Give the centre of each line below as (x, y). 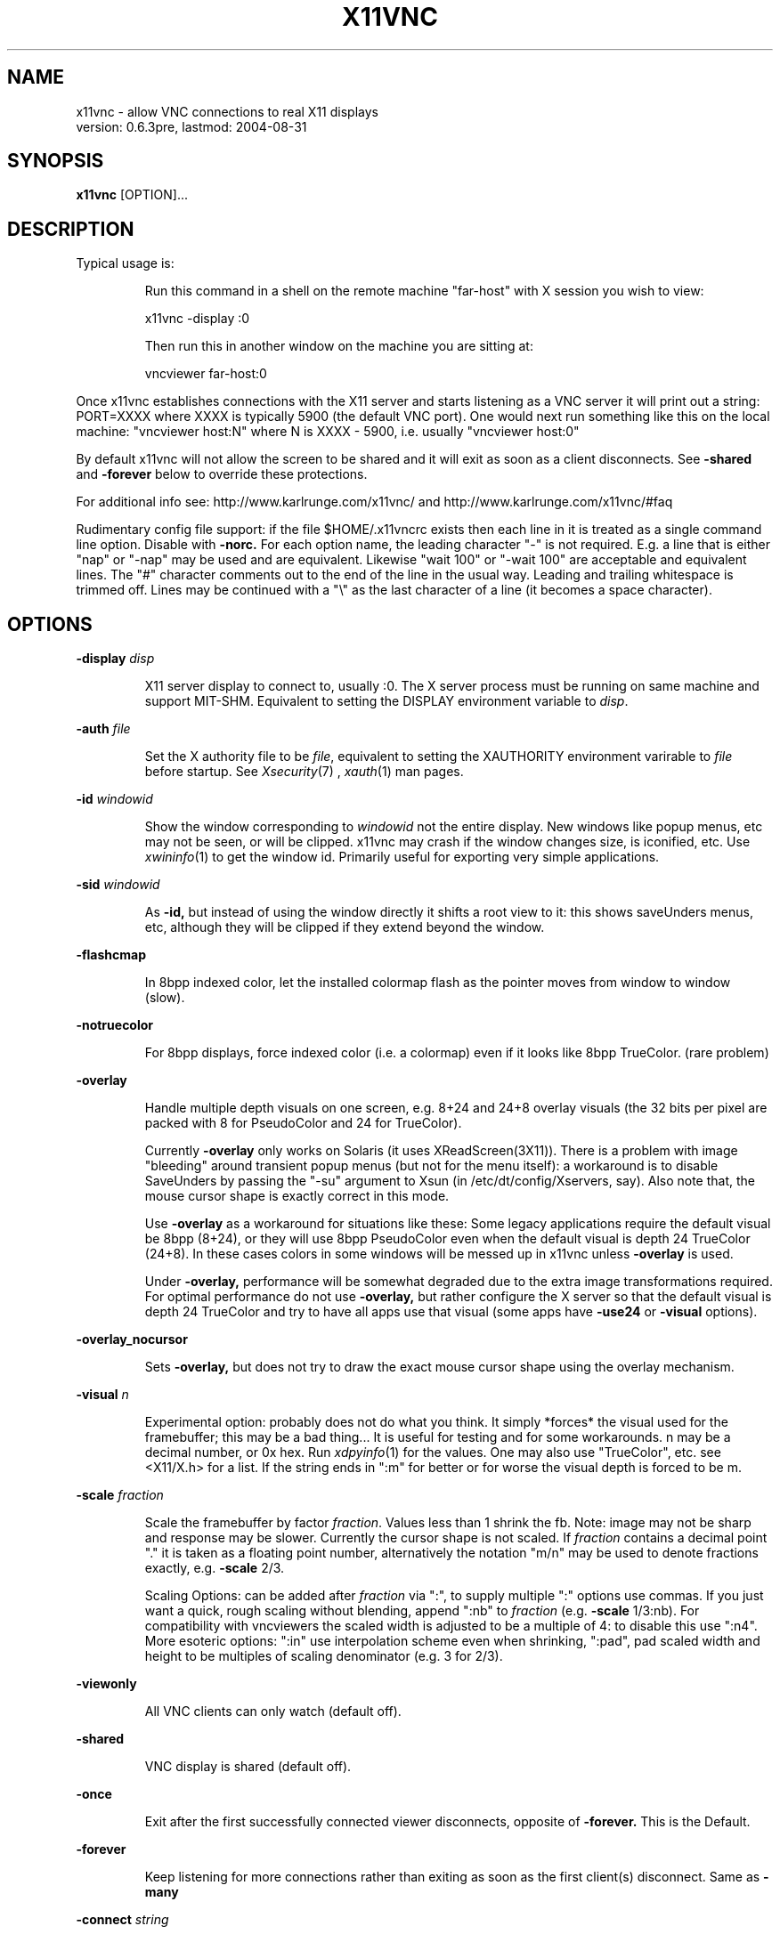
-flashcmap (111, 955)
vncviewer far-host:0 (206, 374)
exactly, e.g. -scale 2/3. (215, 1568)
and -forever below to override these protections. (222, 474)
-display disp (115, 659)
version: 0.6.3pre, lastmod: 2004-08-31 (191, 126)
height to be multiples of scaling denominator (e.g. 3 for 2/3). (324, 1656)
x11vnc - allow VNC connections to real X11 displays (227, 111)
